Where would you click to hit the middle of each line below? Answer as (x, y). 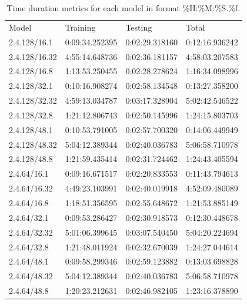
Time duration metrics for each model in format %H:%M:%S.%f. (123, 8)
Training (80, 27)
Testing (139, 27)
